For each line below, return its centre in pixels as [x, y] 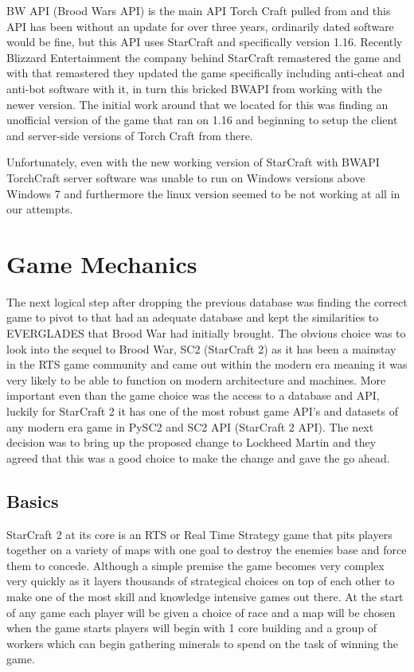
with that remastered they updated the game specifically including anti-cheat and [206, 73]
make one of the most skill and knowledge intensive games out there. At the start [205, 596]
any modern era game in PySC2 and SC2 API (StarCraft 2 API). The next [190, 426]
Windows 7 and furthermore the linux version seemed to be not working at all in [203, 193]
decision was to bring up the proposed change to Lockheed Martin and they [191, 442]
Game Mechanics [102, 263]
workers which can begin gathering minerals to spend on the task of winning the [203, 643]
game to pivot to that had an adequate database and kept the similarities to [193, 317]
